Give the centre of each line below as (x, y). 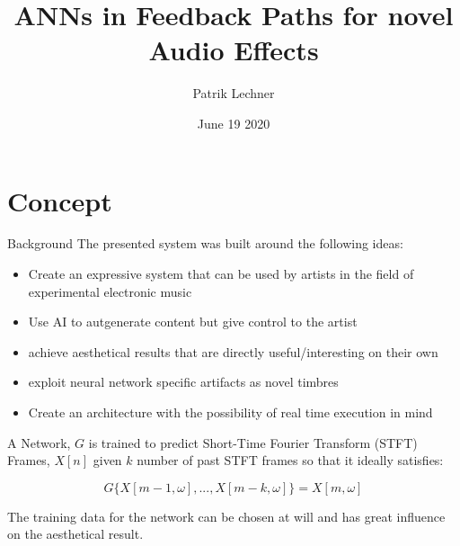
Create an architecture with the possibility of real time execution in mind (230, 412)
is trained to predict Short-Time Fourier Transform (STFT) (253, 442)
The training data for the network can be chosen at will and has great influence (226, 516)
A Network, (39, 442)
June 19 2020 (234, 123)
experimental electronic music (110, 291)
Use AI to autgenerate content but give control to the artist (193, 322)
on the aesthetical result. (75, 534)
